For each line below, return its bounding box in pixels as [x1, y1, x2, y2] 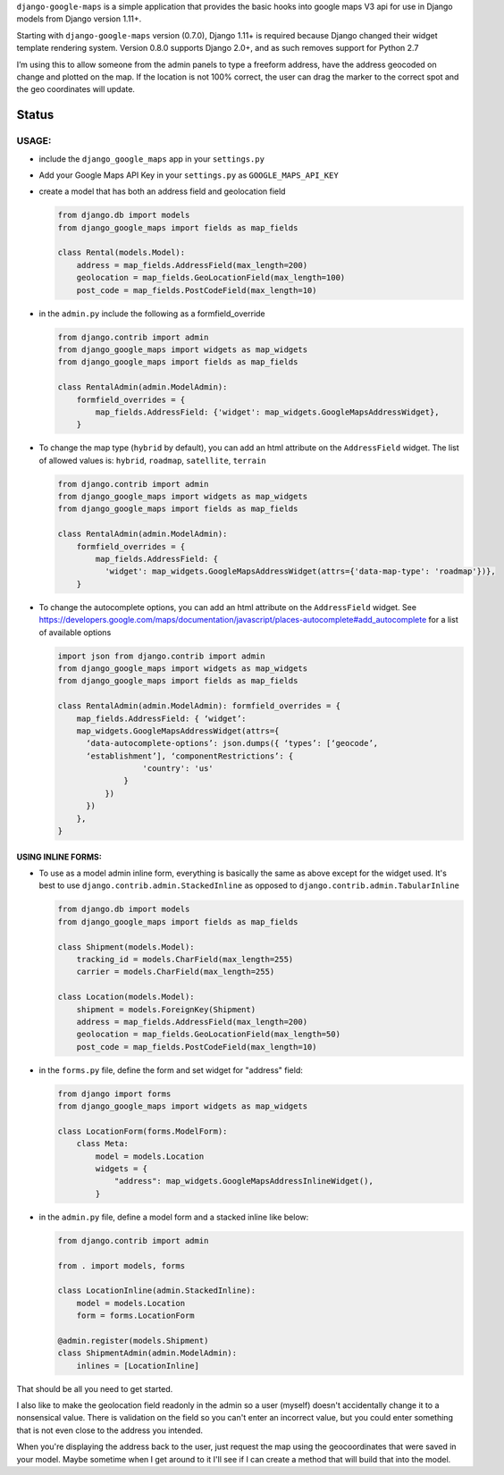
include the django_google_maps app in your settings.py [38, 153, 265, 164]
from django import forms [57, 1088, 172, 1099]
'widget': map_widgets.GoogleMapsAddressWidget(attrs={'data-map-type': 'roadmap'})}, [104, 566, 496, 576]
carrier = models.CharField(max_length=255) [76, 967, 275, 977]
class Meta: [76, 1139, 130, 1149]
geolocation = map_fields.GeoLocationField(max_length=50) [76, 1029, 341, 1040]
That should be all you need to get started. [16, 1383, 173, 1394]
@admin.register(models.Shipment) [57, 1336, 209, 1345]
